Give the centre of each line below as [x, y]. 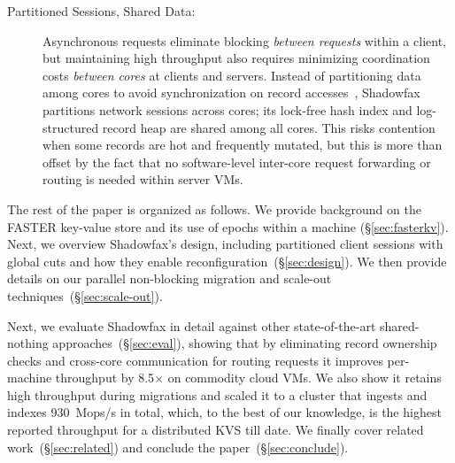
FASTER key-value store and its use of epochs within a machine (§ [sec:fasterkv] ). [228, 226]
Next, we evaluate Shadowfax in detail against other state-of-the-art [192, 325]
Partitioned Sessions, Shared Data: [101, 11]
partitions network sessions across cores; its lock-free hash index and [227, 109]
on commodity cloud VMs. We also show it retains [305, 378]
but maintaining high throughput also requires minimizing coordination [236, 58]
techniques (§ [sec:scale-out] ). [85, 295]
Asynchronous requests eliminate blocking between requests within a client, [244, 40]
